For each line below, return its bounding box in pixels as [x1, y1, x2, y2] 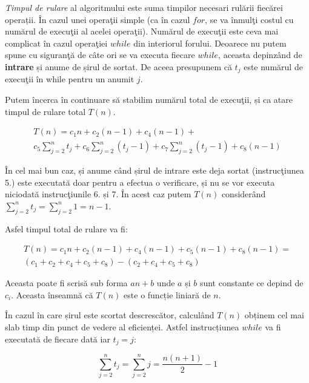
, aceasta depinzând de [218, 48, 302, 61]
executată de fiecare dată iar [5, 332, 110, 345]
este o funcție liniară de [124, 288, 211, 301]
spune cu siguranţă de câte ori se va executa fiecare [5, 48, 195, 61]
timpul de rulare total [5, 105, 86, 117]
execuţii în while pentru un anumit [5, 73, 135, 85]
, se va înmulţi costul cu [205, 13, 294, 25]
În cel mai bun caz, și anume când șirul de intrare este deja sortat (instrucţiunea [5, 164, 304, 177]
